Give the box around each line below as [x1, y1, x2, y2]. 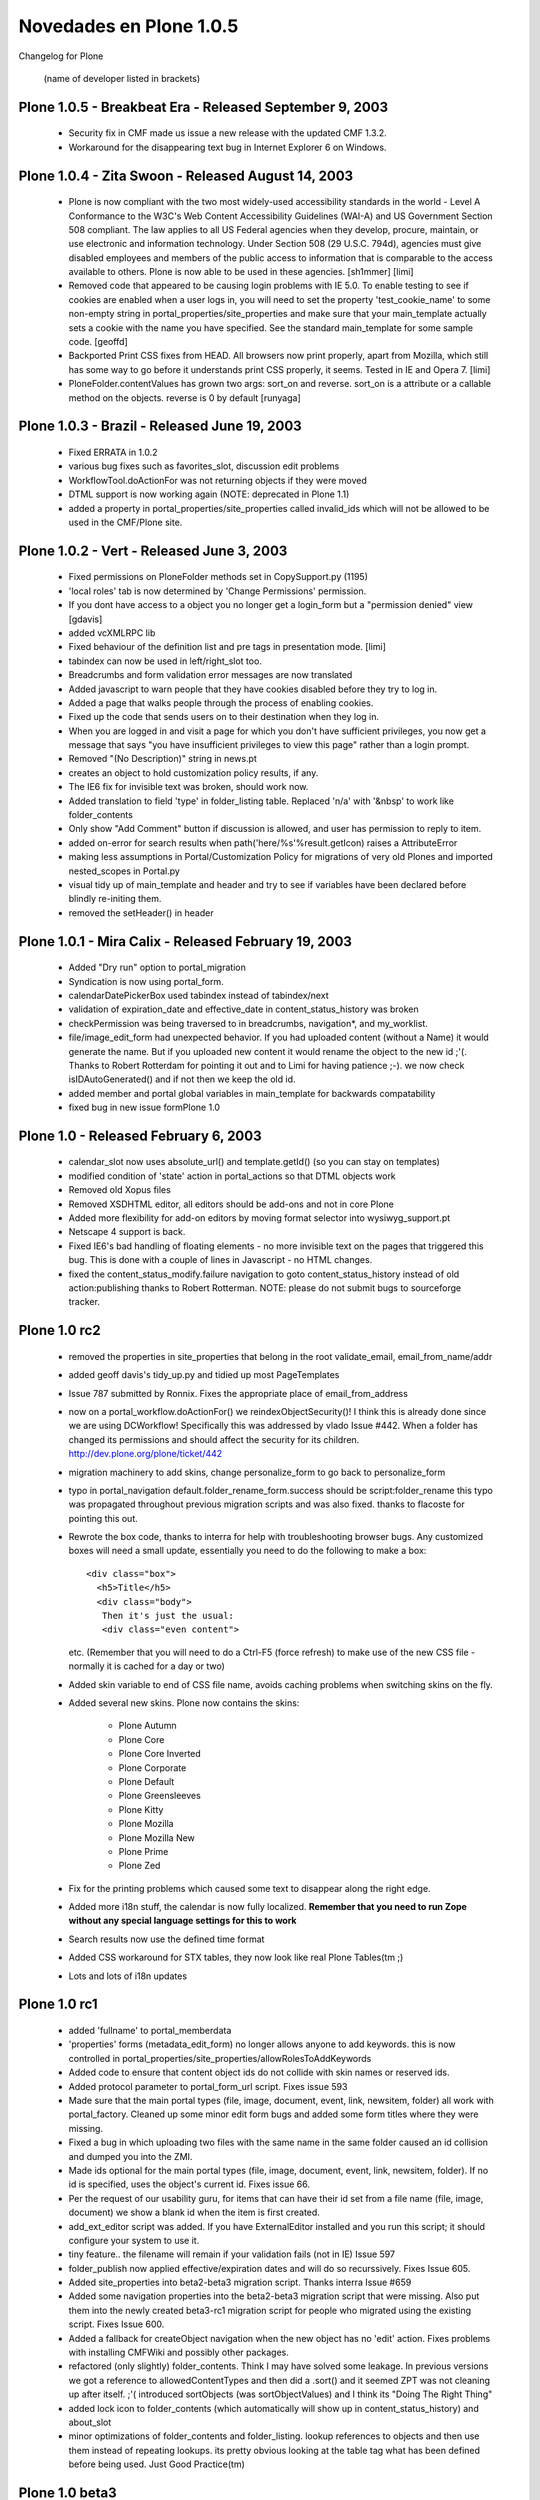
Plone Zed [118, 1860, 161, 1872]
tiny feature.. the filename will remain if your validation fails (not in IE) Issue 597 [68, 2248, 395, 2260]
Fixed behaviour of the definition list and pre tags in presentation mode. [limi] [68, 641, 387, 653]
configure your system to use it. [68, 2234, 200, 2246]
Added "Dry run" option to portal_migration [68, 961, 247, 974]
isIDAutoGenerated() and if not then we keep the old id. [68, 1073, 296, 1085]
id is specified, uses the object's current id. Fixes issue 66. [68, 2178, 310, 2190]
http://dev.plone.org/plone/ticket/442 [68, 1448, 223, 1460]
